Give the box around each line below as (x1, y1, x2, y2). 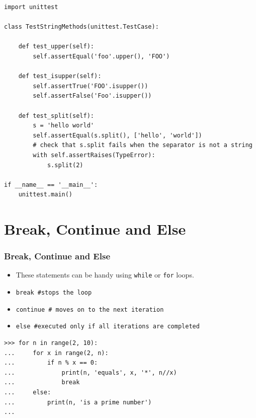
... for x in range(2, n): (4, 349, 109, 357)
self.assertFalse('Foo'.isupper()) (33, 92, 152, 100)
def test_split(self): (18, 112, 94, 119)
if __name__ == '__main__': (4, 181, 98, 188)
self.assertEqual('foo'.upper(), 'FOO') (33, 52, 170, 60)
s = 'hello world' (33, 122, 94, 129)
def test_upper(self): (18, 43, 94, 50)
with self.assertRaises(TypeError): (33, 151, 155, 159)
